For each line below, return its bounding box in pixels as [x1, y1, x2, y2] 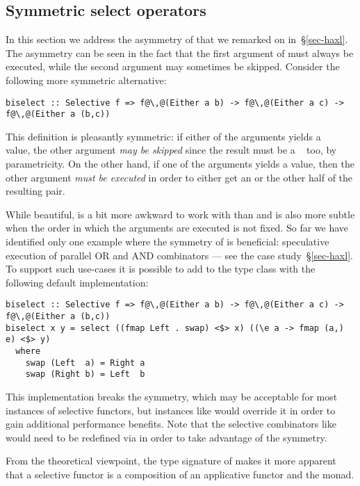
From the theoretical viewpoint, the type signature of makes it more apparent [6, 453, 336, 468]
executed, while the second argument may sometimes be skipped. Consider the [6, 59, 340, 74]
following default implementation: [6, 275, 149, 289]
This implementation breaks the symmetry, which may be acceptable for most [6, 389, 338, 404]
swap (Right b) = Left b [25, 369, 145, 380]
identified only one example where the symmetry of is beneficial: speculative [6, 234, 329, 249]
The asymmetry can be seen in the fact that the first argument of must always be [6, 45, 354, 60]
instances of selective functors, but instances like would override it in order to [6, 403, 336, 417]
